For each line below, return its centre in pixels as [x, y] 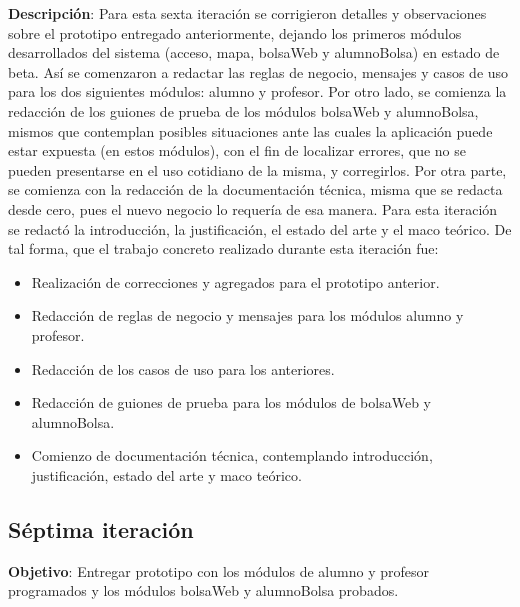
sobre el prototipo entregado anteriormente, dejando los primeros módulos [235, 32]
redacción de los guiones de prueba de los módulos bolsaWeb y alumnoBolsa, [243, 110]
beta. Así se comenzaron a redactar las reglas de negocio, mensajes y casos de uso [258, 71]
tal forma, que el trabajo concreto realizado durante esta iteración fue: [223, 248]
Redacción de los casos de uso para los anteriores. [183, 368]
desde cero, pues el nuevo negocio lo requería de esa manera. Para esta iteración [253, 208]
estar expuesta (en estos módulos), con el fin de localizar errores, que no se [237, 150]
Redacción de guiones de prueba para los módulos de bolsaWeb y [231, 402]
